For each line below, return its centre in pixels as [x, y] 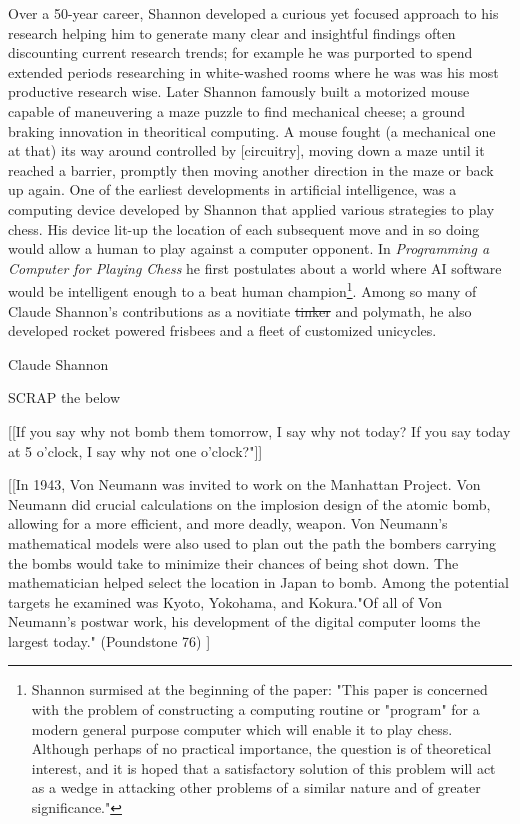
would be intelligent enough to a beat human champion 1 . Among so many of [242, 289]
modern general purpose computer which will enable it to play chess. [242, 728]
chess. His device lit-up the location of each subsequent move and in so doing [244, 228]
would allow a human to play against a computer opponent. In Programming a [249, 248]
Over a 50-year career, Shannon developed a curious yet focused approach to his [253, 13]
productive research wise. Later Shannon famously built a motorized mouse [239, 91]
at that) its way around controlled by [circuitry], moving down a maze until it [246, 150]
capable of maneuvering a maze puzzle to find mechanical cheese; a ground [237, 110]
